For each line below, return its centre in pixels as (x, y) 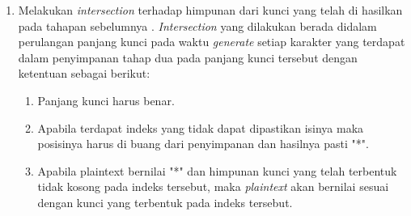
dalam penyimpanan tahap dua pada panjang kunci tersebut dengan (188, 57)
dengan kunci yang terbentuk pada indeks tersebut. (165, 202)
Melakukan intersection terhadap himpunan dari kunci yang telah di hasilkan (210, 10)
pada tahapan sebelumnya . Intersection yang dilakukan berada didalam (197, 25)
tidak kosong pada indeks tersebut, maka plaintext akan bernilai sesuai (213, 186)
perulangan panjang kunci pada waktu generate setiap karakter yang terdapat (212, 42)
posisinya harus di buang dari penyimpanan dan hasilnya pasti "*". (203, 144)
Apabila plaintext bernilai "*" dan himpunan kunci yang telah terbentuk (217, 170)
